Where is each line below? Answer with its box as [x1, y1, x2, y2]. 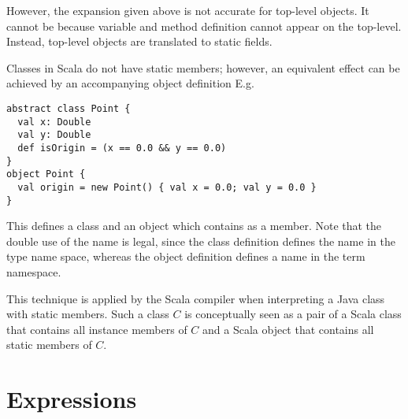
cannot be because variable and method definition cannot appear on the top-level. [6, 17, 402, 34]
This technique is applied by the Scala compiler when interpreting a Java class [6, 290, 385, 306]
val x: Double [17, 116, 91, 128]
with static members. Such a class [6, 306, 169, 322]
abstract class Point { [6, 102, 131, 114]
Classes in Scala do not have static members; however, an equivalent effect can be [6, 59, 400, 76]
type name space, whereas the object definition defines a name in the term [6, 248, 365, 265]
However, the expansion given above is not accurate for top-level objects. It [6, 2, 369, 18]
